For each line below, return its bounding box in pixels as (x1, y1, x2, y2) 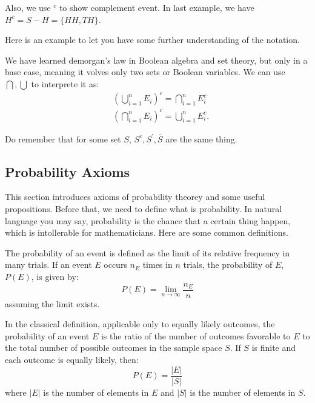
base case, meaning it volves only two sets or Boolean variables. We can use (5, 65, 285, 78)
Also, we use (5, 1, 51, 13)
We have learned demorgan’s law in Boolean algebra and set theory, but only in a (5, 53, 308, 66)
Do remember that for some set (5, 132, 121, 145)
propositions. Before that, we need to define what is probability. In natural (5, 202, 282, 215)
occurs (104, 258, 127, 271)
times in (142, 258, 173, 271)
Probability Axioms (5, 162, 130, 181)
